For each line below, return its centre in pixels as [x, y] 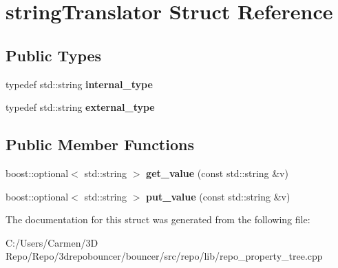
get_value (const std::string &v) [217, 173]
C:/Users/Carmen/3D [52, 242]
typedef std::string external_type [80, 107]
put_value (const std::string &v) [218, 196]
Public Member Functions [100, 144]
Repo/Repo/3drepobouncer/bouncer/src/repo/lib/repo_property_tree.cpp [164, 256]
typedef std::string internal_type [79, 84]
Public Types [54, 55]
